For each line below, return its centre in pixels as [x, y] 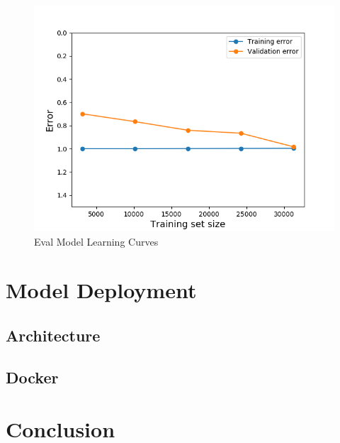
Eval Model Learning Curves [96, 241]
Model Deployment [101, 290]
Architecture [53, 335]
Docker [32, 377]
